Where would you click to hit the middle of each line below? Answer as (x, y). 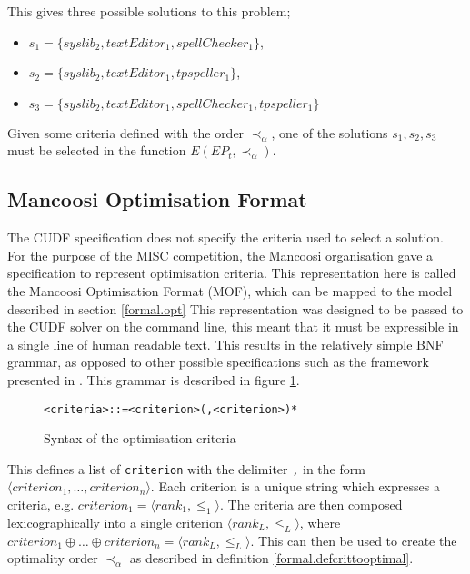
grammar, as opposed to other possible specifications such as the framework (218, 362)
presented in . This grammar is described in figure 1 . (154, 379)
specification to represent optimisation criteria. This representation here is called (232, 273)
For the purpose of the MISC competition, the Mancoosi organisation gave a (220, 255)
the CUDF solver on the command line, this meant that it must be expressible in (233, 327)
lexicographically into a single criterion (115, 522)
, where (320, 522)
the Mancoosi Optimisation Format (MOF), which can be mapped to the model (230, 290)
